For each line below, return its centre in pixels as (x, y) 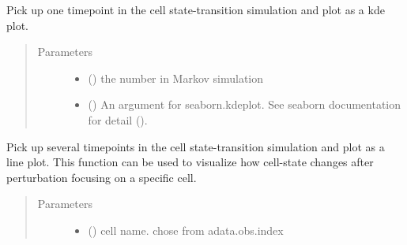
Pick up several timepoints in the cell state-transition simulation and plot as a (196, 146)
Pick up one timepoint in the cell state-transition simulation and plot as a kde (196, 9)
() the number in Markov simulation (176, 78)
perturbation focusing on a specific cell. (102, 177)
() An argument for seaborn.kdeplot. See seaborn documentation (245, 104)
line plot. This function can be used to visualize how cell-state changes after (190, 162)
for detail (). (118, 119)
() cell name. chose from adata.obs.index (186, 230)
